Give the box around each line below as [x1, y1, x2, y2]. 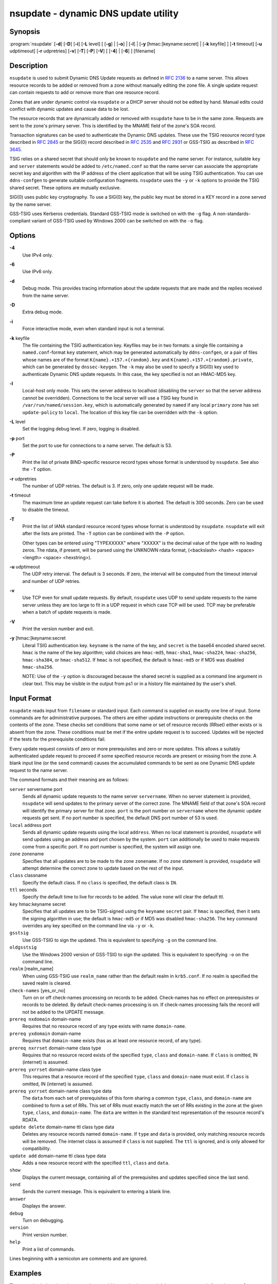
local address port [9, 822, 52, 828]
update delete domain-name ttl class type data [9, 1124, 114, 1130]
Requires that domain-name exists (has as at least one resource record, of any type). [22, 1037, 202, 1044]
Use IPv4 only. [22, 252, 53, 258]
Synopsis [9, 27, 41, 36]
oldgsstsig [9, 945, 37, 950]
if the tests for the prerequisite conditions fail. [9, 736, 106, 742]
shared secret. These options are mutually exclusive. [9, 184, 121, 191]
